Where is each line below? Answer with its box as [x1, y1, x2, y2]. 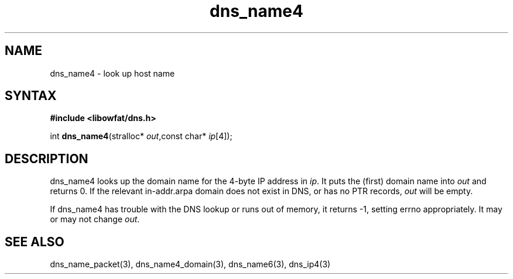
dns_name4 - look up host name [50, 68, 175, 78]
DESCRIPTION [5, 151, 88, 166]
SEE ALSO [5, 234, 64, 249]
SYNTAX [5, 88, 57, 104]
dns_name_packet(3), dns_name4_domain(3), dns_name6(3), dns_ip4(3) [50, 259, 331, 270]
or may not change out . [50, 214, 140, 225]
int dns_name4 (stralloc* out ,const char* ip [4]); [50, 131, 232, 142]
